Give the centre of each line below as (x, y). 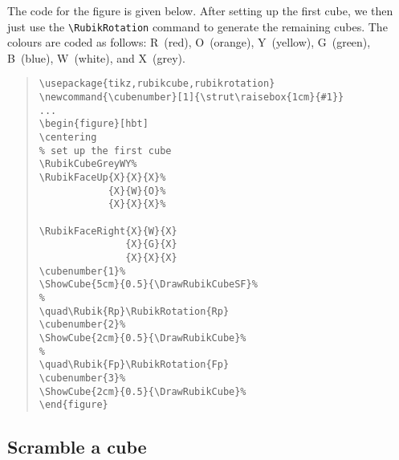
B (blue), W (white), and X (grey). (96, 57)
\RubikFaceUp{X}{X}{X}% (102, 178)
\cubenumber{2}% (82, 325)
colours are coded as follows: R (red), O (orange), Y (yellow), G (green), (189, 42)
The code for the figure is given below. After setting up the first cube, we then (200, 10)
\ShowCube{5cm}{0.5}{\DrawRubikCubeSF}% (148, 285)
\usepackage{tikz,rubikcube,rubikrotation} (157, 84)
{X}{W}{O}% (137, 191)
